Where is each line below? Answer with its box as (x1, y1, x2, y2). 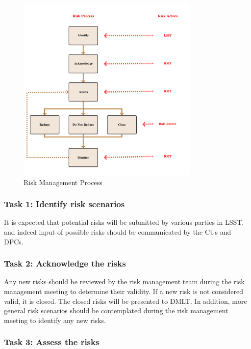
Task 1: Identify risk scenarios (4, 198, 125, 210)
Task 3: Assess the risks (4, 336, 100, 348)
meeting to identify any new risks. (4, 315, 106, 325)
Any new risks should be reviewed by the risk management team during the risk (4, 276, 245, 287)
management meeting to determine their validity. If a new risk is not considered (4, 286, 244, 296)
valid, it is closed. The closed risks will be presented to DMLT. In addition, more (4, 295, 247, 306)
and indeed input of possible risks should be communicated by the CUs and (4, 227, 231, 237)
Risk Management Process (24, 177, 102, 187)
